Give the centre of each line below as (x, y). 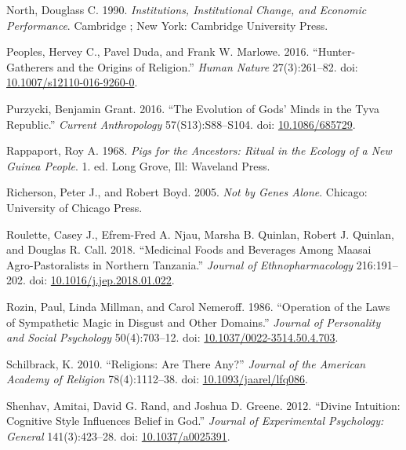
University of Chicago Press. (74, 207)
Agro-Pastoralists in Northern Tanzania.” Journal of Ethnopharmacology (180, 264)
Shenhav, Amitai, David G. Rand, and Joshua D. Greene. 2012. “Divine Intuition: (203, 405)
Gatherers (30, 66)
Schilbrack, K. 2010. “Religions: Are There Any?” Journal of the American (186, 363)
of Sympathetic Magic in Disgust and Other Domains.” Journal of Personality (194, 322)
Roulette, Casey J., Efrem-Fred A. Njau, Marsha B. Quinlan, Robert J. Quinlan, (200, 234)
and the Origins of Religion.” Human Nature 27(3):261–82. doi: (207, 66)
